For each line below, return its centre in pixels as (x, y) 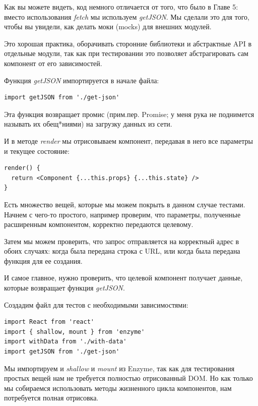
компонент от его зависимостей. (53, 63)
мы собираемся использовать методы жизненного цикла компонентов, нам (118, 388)
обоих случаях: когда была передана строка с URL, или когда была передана (122, 251)
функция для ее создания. (43, 260)
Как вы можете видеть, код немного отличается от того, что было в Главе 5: (121, 7)
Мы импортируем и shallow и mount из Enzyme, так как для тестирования (119, 368)
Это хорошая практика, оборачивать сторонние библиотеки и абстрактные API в (128, 43)
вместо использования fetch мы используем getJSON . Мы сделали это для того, (127, 16)
